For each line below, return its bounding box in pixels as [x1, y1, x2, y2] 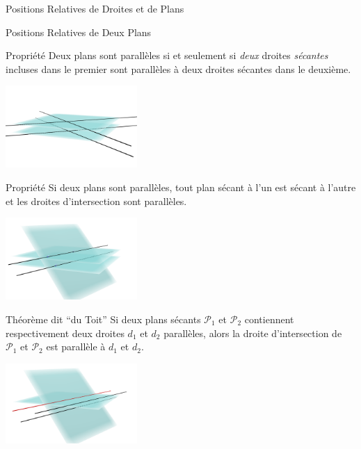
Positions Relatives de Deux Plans [6, 24, 152, 39]
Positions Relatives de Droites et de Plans [6, 1, 184, 15]
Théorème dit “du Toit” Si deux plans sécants [6, 311, 201, 326]
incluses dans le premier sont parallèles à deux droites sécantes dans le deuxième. [6, 61, 351, 76]
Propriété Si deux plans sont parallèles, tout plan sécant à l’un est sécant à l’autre [6, 180, 356, 195]
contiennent [244, 311, 294, 326]
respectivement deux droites [6, 325, 125, 340]
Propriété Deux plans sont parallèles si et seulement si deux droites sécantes [6, 48, 328, 63]
